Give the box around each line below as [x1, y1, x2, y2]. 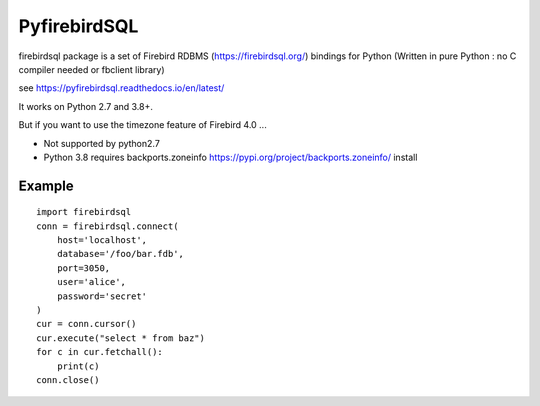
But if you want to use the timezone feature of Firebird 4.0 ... [18, 119, 267, 131]
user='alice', [56, 276, 127, 288]
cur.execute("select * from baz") [36, 332, 205, 344]
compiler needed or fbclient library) [18, 63, 165, 75]
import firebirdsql [36, 206, 132, 218]
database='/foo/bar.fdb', [56, 248, 185, 260]
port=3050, [56, 262, 111, 274]
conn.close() [36, 374, 100, 385]
